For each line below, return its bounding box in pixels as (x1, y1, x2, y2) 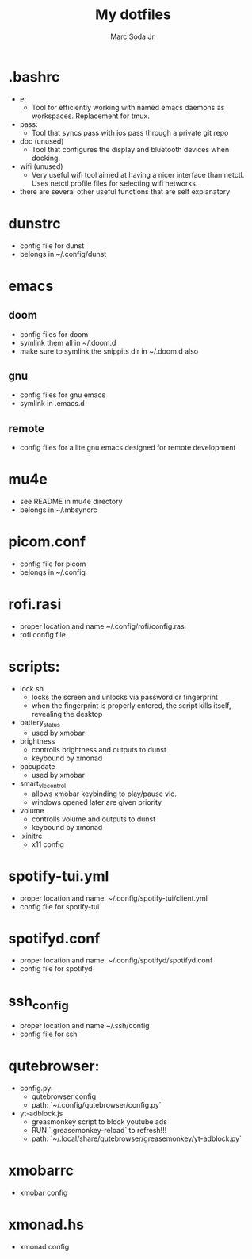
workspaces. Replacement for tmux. (31, 111, 151, 121)
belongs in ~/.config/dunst (19, 249, 107, 258)
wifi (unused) (19, 161, 63, 171)
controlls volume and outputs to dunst (31, 814, 156, 824)
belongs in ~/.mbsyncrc (19, 505, 97, 515)
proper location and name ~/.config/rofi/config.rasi (19, 622, 186, 631)
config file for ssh (19, 1029, 78, 1039)
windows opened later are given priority (31, 797, 162, 806)
